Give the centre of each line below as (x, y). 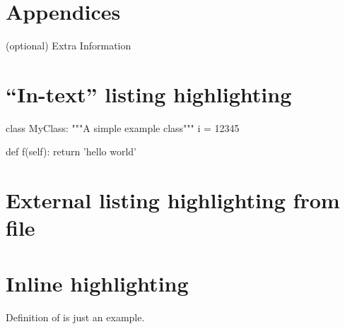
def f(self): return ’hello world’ (71, 151)
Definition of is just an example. (75, 317)
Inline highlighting (97, 283)
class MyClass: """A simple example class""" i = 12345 (123, 127)
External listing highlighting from (173, 200)
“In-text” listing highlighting (149, 94)
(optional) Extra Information (69, 46)
